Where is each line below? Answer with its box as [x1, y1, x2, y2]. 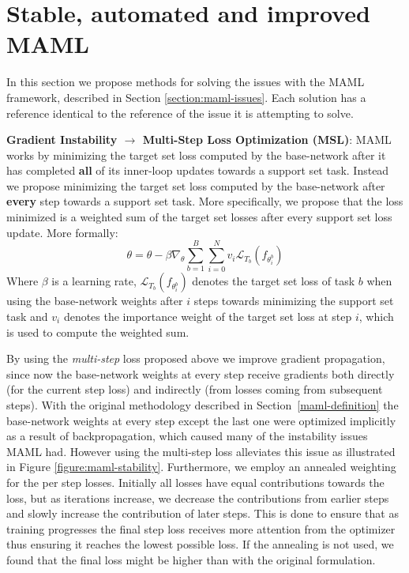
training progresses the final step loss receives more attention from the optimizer [6, 520, 396, 537]
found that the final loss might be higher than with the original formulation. [6, 551, 376, 567]
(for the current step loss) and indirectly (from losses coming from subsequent [6, 381, 383, 398]
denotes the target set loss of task [192, 273, 355, 289]
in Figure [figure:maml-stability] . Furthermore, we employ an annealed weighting [6, 458, 396, 475]
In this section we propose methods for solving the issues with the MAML [6, 74, 365, 90]
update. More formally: [6, 224, 118, 240]
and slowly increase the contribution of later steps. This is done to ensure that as [6, 505, 399, 522]
